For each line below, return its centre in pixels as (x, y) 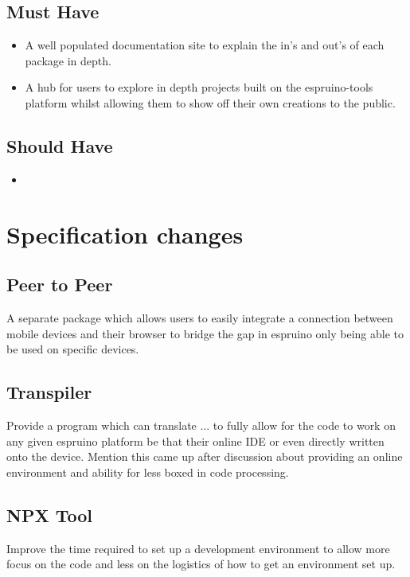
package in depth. (68, 60)
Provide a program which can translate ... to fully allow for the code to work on (201, 425)
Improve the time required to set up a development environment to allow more (198, 548)
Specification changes (125, 234)
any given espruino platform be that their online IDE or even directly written (195, 441)
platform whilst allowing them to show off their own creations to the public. (210, 102)
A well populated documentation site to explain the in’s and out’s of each (205, 45)
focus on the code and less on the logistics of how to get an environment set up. (201, 564)
